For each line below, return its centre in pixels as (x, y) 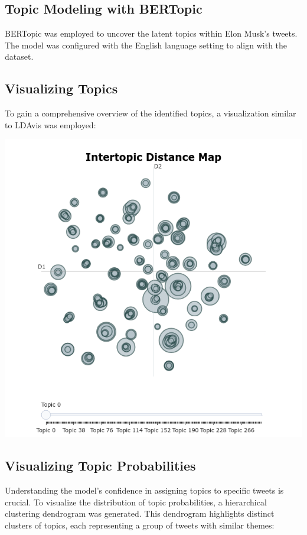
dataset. (19, 56)
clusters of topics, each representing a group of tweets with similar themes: (140, 525)
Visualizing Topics (61, 88)
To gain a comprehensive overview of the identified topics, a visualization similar (151, 113)
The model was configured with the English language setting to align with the (146, 45)
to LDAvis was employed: (50, 124)
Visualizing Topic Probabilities (100, 466)
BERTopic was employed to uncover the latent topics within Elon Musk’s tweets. (151, 33)
